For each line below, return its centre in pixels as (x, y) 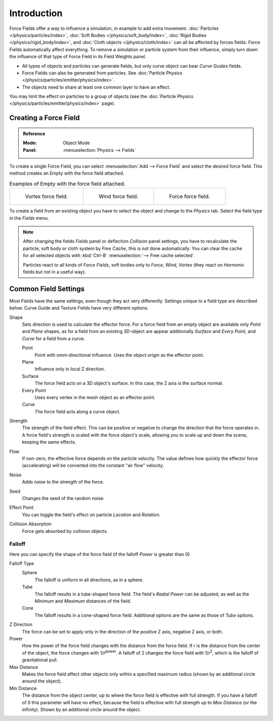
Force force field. (190, 196)
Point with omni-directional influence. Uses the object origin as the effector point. (119, 355)
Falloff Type (22, 564)
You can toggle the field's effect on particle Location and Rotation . (91, 515)
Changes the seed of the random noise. (63, 498)
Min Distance (23, 688)
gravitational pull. (40, 660)
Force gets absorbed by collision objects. (65, 531)
